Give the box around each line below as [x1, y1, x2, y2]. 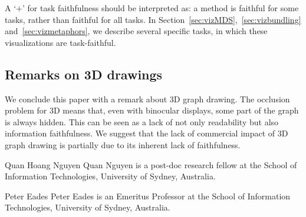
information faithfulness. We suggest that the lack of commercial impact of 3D [5, 127, 288, 139]
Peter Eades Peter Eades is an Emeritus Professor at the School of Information [5, 189, 291, 202]
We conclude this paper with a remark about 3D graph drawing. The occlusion [5, 92, 290, 105]
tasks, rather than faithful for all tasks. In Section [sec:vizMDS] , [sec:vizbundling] [5, 13, 301, 25]
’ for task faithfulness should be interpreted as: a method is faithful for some [22, 2, 299, 14]
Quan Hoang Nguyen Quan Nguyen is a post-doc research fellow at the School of [5, 158, 297, 171]
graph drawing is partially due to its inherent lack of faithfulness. [5, 138, 241, 151]
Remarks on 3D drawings [5, 65, 163, 83]
